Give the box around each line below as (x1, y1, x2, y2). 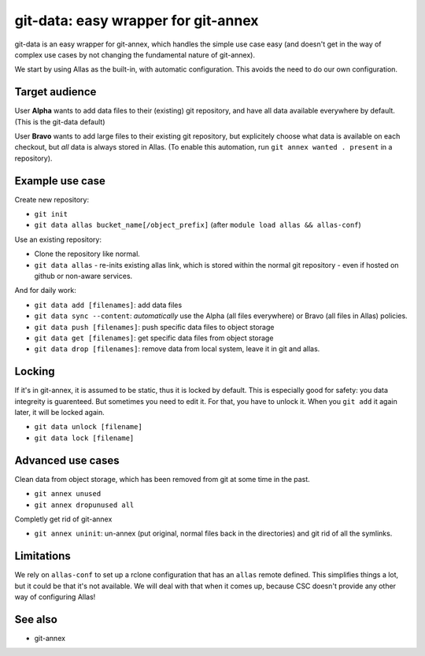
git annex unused (34, 489, 102, 498)
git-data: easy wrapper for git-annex (14, 12, 259, 29)
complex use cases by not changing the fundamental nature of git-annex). (14, 50, 256, 59)
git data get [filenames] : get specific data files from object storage (34, 333, 274, 343)
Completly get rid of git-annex (14, 514, 113, 524)
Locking (14, 365, 55, 378)
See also (14, 613, 58, 626)
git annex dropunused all (34, 500, 135, 510)
